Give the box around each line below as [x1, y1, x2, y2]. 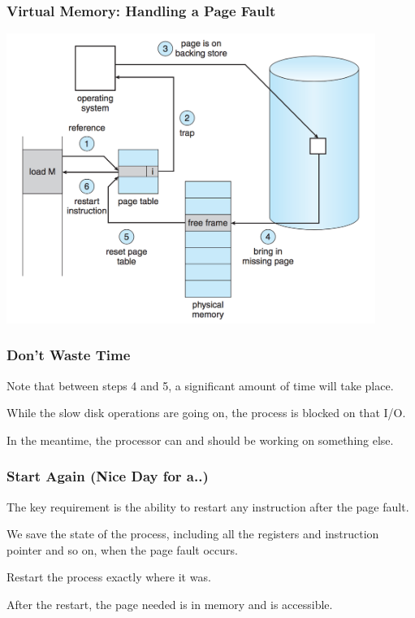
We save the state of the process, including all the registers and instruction [6, 525, 379, 542]
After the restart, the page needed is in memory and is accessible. [6, 595, 333, 612]
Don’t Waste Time [6, 345, 131, 365]
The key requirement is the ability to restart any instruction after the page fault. [6, 498, 409, 515]
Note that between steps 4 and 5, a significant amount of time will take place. [6, 376, 394, 394]
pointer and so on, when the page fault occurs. [6, 541, 238, 558]
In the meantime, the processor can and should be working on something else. [6, 431, 394, 448]
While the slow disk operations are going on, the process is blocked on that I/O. [6, 404, 406, 421]
